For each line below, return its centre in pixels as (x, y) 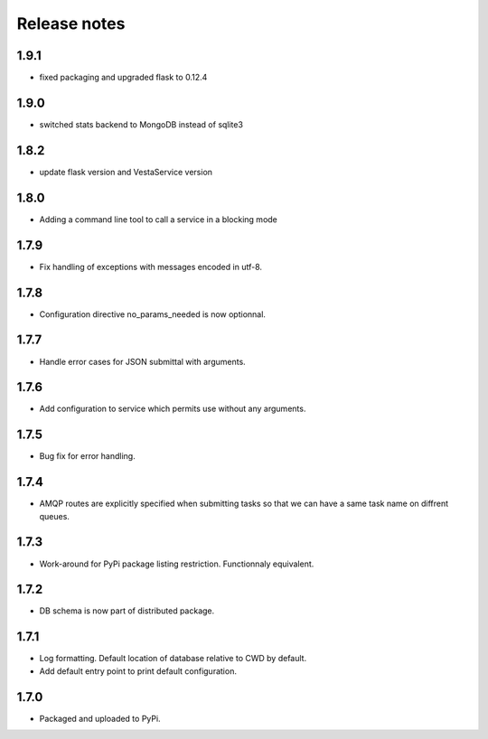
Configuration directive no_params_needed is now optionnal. (153, 314)
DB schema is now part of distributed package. (127, 611)
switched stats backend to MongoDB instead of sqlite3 (141, 124)
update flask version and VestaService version (126, 172)
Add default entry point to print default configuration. (138, 671)
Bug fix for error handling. (87, 456)
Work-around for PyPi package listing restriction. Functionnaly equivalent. (177, 564)
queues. (54, 516)
